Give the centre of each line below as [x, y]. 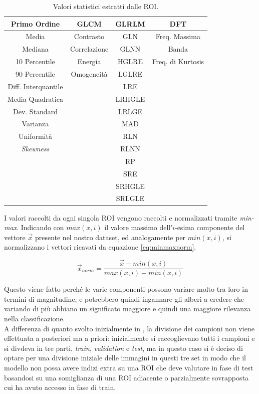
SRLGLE [130, 198]
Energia [89, 61]
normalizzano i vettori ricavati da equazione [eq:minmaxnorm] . [100, 247]
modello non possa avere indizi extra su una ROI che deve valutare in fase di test [129, 367]
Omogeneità [89, 73]
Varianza [35, 124]
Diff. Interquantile [35, 86]
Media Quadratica [35, 98]
